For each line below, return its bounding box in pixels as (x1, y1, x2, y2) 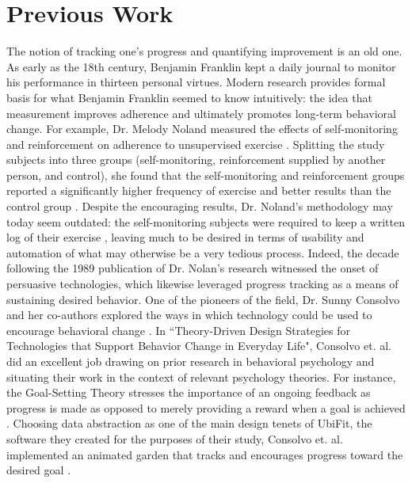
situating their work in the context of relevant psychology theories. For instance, (6, 368, 396, 385)
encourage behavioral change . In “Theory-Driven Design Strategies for (6, 321, 351, 338)
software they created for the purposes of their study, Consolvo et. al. (6, 430, 343, 447)
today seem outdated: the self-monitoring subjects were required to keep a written (6, 213, 405, 230)
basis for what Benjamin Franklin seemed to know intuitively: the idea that (6, 89, 372, 105)
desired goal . (6, 462, 71, 478)
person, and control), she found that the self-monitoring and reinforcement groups (6, 166, 405, 183)
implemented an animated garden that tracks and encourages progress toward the (6, 446, 403, 462)
